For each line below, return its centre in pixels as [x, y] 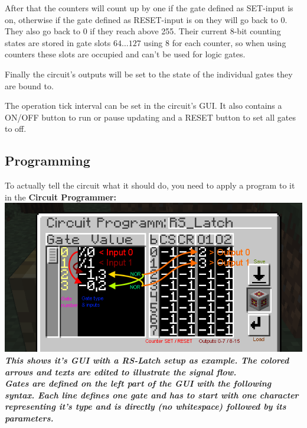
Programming [48, 160]
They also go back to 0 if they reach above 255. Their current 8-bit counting [143, 31]
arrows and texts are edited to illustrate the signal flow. [121, 372]
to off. [16, 129]
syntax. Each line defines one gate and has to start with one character [152, 395]
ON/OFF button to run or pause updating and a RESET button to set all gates [150, 117]
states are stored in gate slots [58, 42]
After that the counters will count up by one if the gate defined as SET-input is [149, 8]
